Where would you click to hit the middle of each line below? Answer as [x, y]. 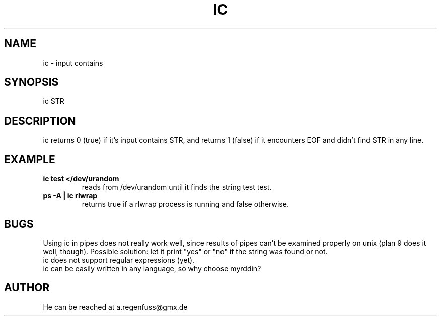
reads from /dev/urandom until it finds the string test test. [177, 187]
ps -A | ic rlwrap [70, 196]
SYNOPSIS [31, 82]
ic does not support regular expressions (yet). [119, 260]
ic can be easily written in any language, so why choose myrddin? [152, 268]
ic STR [54, 101]
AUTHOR [27, 288]
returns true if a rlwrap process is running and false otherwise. [185, 204]
